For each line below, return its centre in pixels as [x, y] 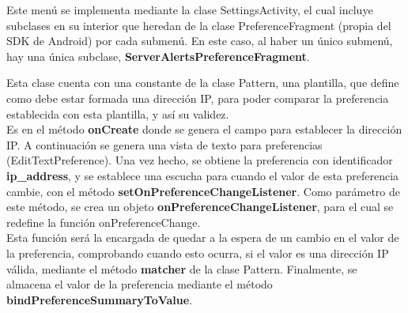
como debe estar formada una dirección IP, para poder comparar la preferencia [198, 98]
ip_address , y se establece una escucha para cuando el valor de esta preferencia [203, 175]
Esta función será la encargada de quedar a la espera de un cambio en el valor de [203, 238]
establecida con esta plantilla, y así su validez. [118, 113]
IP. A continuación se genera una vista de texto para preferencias [164, 144]
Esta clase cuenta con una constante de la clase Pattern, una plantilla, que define [203, 83]
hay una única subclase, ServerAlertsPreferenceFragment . [158, 56]
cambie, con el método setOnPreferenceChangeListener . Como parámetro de [203, 191]
